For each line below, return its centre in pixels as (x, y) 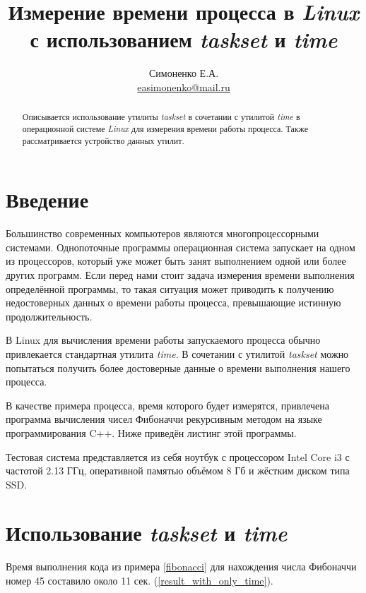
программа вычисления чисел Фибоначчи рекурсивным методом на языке (164, 419)
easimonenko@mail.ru (184, 86)
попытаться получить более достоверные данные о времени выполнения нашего (178, 367)
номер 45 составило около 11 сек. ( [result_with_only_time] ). (140, 581)
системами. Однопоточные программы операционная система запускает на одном (181, 247)
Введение (47, 199)
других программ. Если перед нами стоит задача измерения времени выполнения (180, 274)
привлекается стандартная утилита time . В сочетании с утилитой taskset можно (177, 353)
